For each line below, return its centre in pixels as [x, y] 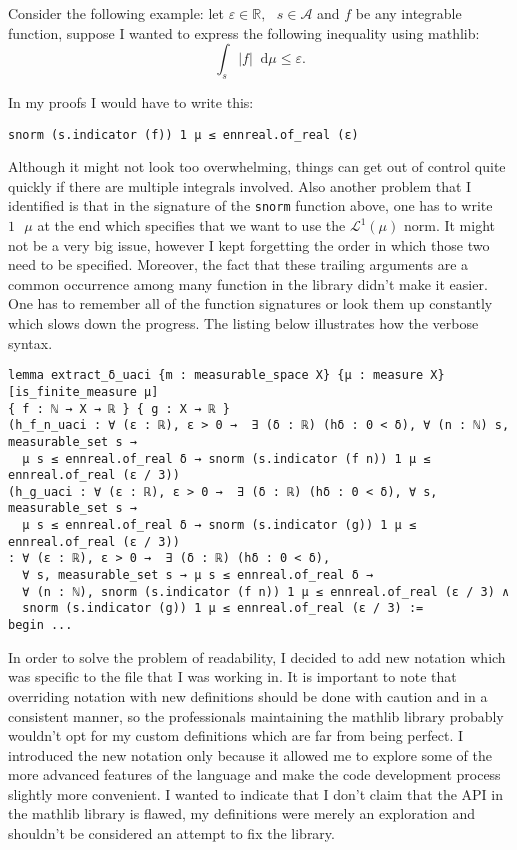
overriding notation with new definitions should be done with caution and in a [248, 695]
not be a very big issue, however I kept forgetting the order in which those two [249, 244]
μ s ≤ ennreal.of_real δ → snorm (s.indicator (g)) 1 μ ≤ [219, 525]
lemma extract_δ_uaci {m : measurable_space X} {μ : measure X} [226, 375]
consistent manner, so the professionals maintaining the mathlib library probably [256, 715]
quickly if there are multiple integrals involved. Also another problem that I [240, 185]
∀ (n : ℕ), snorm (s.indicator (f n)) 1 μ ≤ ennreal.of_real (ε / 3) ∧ [266, 591]
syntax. [30, 342]
